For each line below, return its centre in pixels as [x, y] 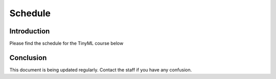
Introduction [30, 31]
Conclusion [28, 57]
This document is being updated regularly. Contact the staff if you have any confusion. [101, 70]
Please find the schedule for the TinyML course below [66, 44]
